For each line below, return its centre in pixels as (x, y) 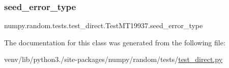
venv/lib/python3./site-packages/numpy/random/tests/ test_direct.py (113, 59)
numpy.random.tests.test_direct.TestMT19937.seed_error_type (104, 25)
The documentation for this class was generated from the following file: (115, 42)
